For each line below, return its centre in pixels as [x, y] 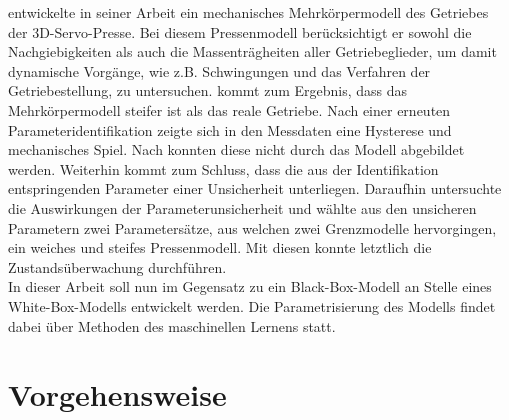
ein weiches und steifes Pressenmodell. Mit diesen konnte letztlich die [220, 247]
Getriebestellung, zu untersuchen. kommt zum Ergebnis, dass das [208, 90]
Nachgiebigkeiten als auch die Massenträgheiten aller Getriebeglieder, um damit [252, 51]
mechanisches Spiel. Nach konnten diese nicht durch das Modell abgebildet [236, 149]
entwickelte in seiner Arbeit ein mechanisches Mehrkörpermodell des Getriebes [248, 12]
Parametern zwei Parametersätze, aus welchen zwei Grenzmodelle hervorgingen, [252, 227]
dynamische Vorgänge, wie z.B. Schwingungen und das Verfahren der [219, 70]
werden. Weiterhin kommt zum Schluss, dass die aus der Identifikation [223, 168]
